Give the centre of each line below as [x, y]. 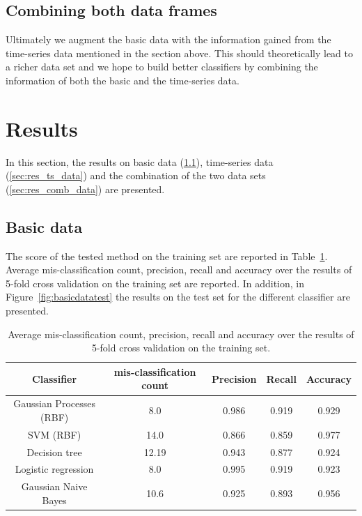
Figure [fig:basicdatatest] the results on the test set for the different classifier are [178, 297]
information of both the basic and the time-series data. [123, 80]
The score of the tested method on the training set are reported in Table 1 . [167, 256]
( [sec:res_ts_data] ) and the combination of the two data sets [136, 175]
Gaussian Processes [54, 403]
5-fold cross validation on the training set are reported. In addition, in [155, 283]
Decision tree [54, 451]
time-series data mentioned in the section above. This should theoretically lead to [179, 53]
